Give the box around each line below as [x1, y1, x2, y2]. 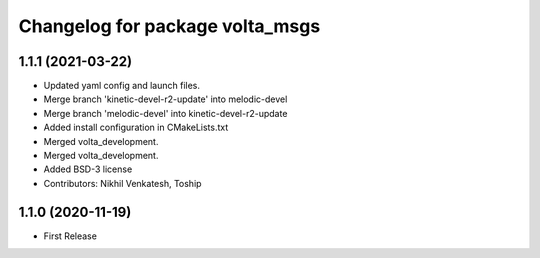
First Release [43, 230, 97, 242]
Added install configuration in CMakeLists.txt [43, 121, 229, 134]
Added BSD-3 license [43, 163, 133, 175]
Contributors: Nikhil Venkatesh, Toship [43, 177, 202, 189]
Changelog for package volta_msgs [18, 15, 321, 37]
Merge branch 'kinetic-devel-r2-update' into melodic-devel [43, 93, 288, 105]
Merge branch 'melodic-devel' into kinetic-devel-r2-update [43, 107, 288, 119]
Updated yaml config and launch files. [43, 80, 200, 92]
